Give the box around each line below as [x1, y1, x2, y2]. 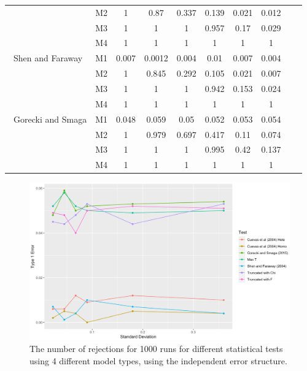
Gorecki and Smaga [13, 112, 87, 125]
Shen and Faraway [13, 52, 83, 64]
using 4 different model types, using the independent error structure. [29, 354, 287, 367]
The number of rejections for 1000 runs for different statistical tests [29, 342, 283, 354]
